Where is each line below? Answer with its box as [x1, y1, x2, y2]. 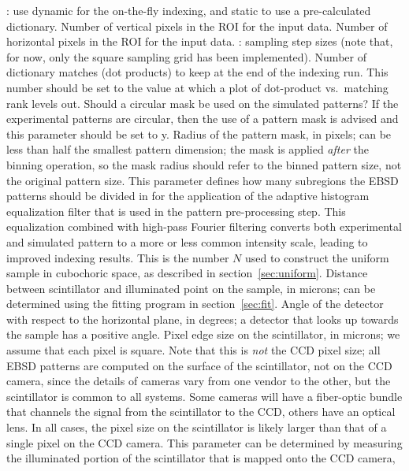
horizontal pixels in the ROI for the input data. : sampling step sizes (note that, [6, 33, 393, 50]
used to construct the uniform [244, 249, 389, 265]
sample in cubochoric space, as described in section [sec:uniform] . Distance [6, 265, 368, 281]
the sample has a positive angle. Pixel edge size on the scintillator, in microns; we [6, 326, 400, 343]
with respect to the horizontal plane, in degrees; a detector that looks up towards [6, 310, 399, 327]
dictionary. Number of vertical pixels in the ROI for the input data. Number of [6, 17, 388, 34]
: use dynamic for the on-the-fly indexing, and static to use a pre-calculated [6, 2, 371, 18]
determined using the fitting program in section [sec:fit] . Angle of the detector [6, 295, 384, 312]
